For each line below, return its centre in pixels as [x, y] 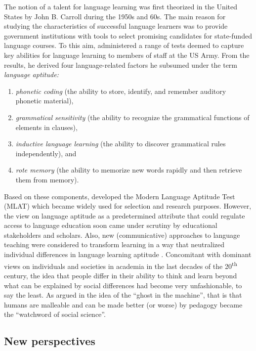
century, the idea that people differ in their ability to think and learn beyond [121, 275]
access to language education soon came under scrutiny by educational [111, 225]
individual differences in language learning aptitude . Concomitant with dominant [128, 254]
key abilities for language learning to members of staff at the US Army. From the [127, 55]
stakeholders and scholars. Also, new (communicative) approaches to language [122, 235]
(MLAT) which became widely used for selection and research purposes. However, [128, 206]
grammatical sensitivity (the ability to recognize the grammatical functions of [132, 117]
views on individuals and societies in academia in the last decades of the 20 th [121, 265]
